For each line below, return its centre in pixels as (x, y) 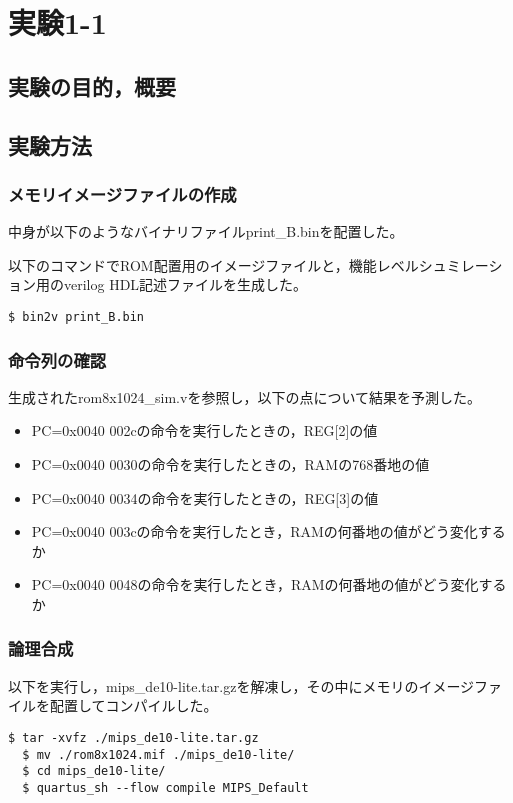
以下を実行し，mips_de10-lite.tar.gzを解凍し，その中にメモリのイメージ (241, 685)
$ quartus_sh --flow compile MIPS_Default (165, 787)
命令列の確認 (57, 359)
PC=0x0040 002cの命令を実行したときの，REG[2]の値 (204, 430)
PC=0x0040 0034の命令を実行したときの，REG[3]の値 (205, 497)
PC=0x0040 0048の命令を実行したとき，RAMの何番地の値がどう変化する (269, 584)
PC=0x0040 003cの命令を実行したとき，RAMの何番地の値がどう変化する (268, 531)
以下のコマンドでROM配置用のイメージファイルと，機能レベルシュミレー (248, 264)
